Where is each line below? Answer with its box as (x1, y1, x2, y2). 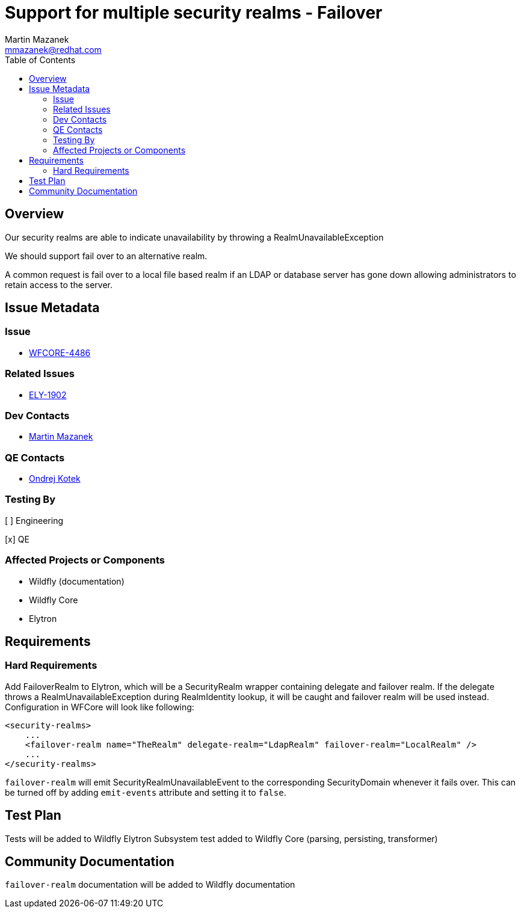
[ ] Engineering (5, 515, 64, 526)
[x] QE (5, 533, 29, 544)
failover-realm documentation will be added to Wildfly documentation (5, 879, 295, 890)
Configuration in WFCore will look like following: (5, 701, 194, 712)
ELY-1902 (29, 389, 67, 400)
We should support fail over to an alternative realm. (5, 250, 208, 261)
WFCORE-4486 (29, 347, 91, 358)
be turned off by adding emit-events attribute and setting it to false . (5, 787, 286, 798)
